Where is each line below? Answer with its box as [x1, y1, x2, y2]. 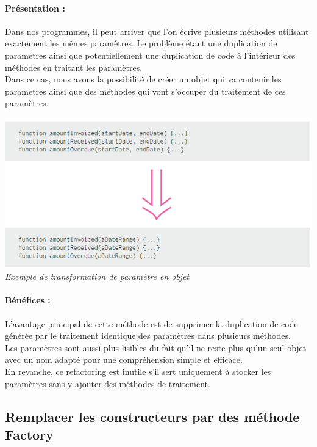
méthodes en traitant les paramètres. [5, 60, 143, 73]
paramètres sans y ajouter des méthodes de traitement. [5, 377, 210, 390]
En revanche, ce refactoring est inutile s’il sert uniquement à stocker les [5, 365, 271, 377]
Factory [5, 424, 54, 443]
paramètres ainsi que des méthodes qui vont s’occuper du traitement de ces [5, 84, 286, 97]
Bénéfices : [5, 294, 51, 307]
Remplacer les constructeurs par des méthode [5, 407, 300, 426]
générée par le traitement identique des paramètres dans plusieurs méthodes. [5, 329, 291, 342]
